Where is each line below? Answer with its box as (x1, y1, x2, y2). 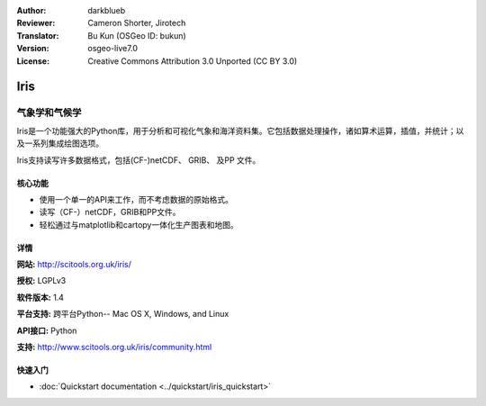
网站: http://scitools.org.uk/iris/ (16, 259, 132, 270)
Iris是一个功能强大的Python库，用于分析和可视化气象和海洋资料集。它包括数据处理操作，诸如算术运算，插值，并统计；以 (16, 125, 464, 136)
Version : (16, 43, 49, 54)
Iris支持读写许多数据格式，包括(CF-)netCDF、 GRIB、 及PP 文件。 (16, 154, 261, 166)
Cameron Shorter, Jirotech (87, 18, 186, 29)
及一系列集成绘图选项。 (16, 138, 103, 149)
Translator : (16, 30, 59, 41)
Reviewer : (16, 18, 56, 29)
